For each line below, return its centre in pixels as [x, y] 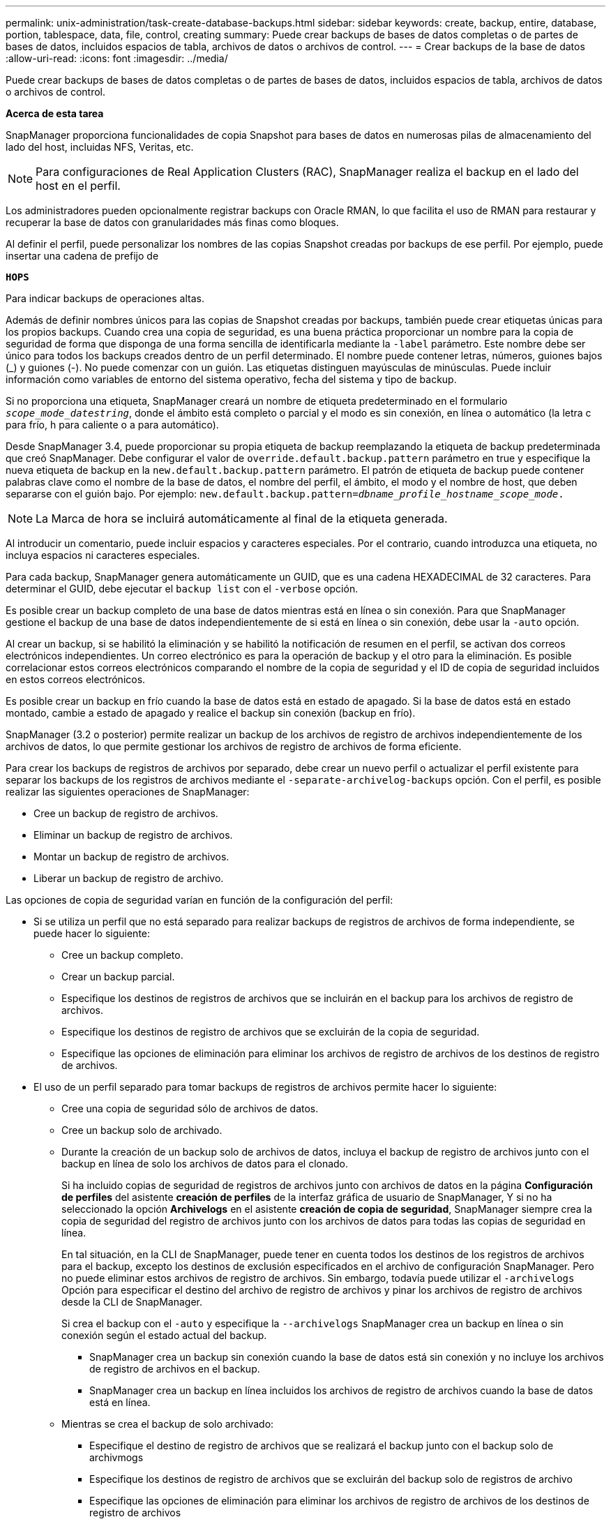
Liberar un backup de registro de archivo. [129, 878]
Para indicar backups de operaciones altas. [105, 298]
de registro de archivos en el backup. [175, 1369]
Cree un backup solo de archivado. [142, 1130]
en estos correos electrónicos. [76, 679]
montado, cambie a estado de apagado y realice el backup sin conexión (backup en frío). [211, 713]
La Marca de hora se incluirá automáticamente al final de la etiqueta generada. [242, 518]
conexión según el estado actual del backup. [164, 1335]
